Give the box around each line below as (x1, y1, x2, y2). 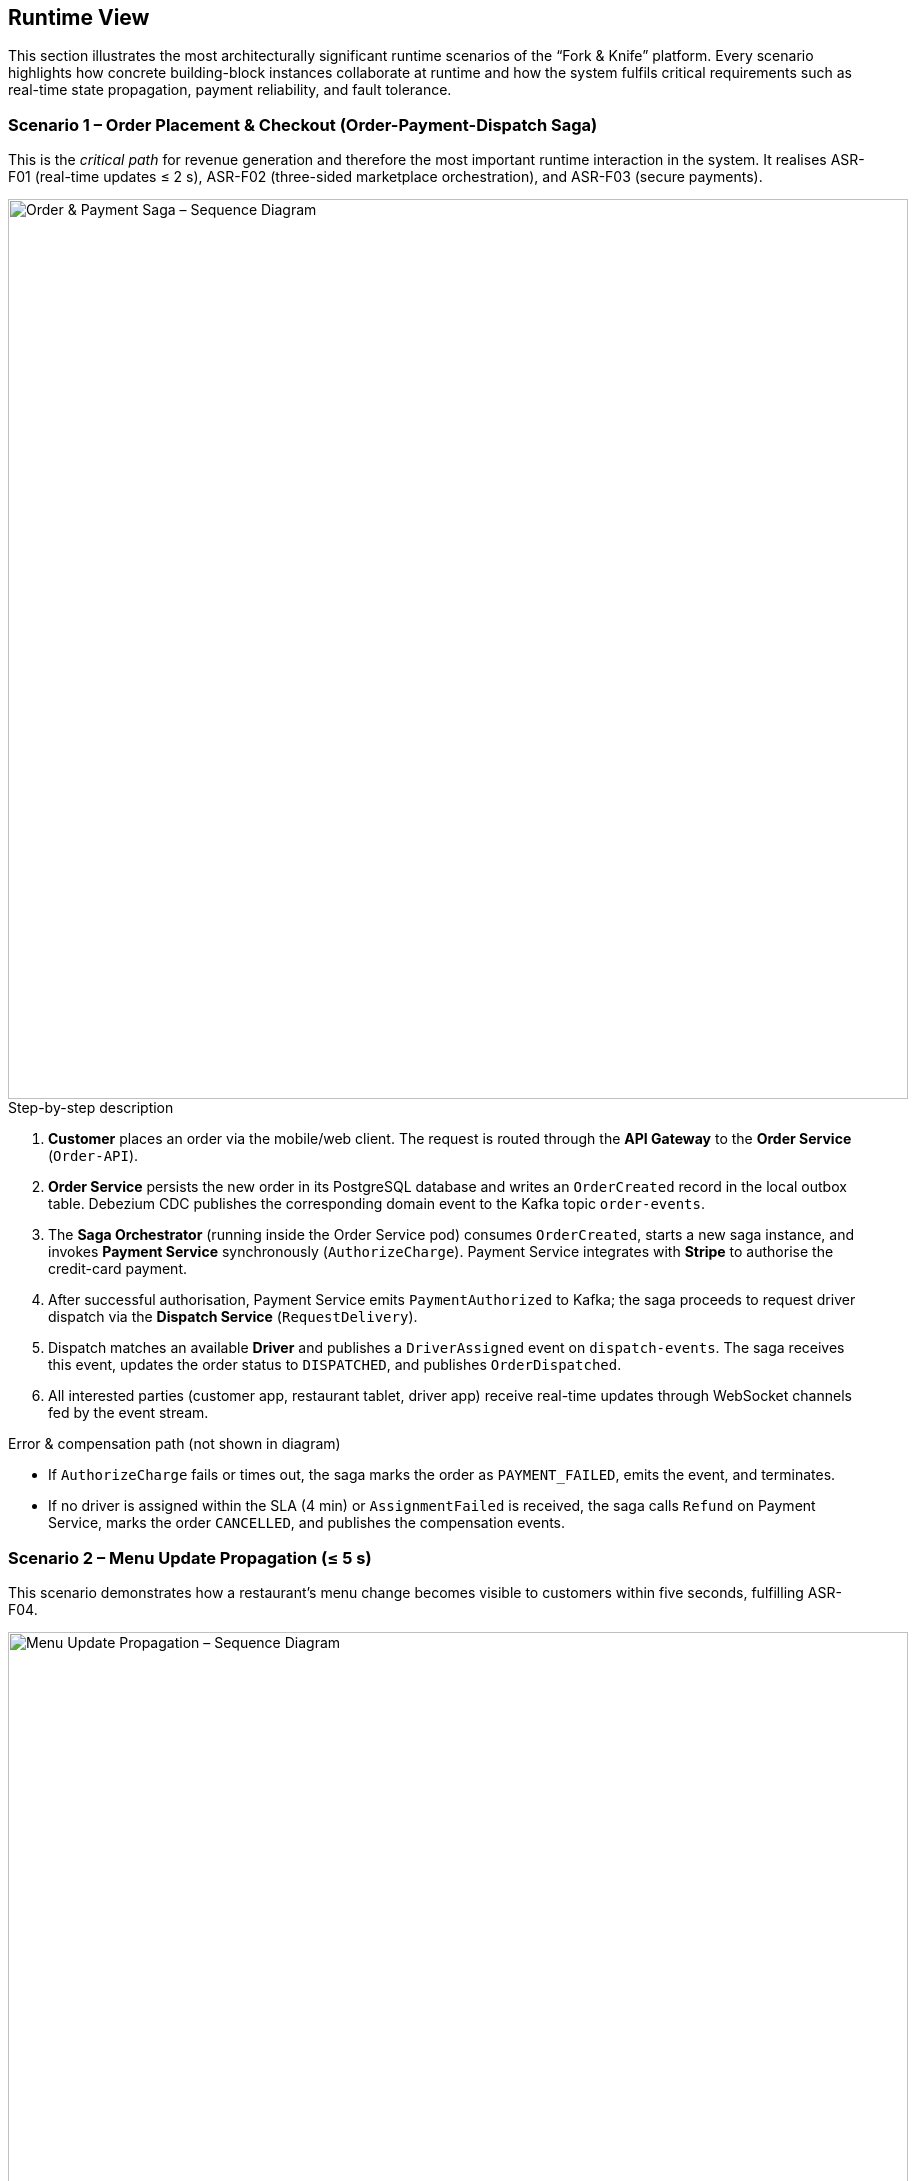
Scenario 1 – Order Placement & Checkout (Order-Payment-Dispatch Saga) (8, 114, 598, 135)
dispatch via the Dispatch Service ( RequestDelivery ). (48, 1308, 418, 1326)
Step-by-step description (8, 1099, 174, 1117)
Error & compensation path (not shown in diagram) (8, 1435, 341, 1453)
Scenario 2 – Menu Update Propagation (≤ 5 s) (8, 1547, 372, 1568)
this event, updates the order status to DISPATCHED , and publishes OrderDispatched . (48, 1356, 622, 1374)
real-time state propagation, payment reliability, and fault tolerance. (8, 81, 452, 99)
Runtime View (8, 5, 150, 30)
